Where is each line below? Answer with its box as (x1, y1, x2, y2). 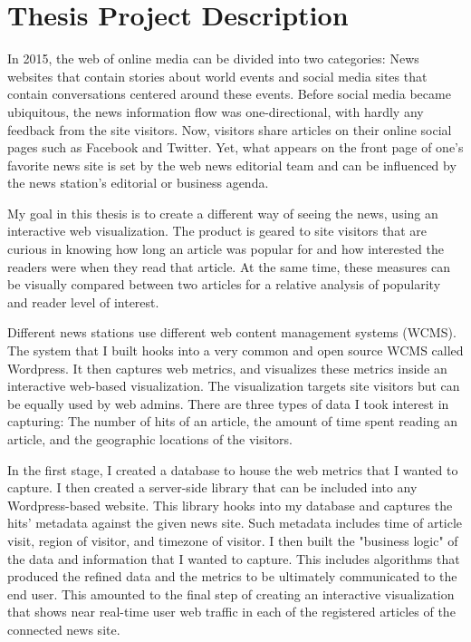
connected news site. (7, 619, 120, 638)
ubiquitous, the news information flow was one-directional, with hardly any (7, 102, 424, 121)
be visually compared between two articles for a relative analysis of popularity (7, 275, 441, 294)
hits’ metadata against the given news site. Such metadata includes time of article (7, 513, 463, 532)
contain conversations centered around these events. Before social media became (7, 84, 451, 103)
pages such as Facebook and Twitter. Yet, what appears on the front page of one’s (7, 138, 464, 157)
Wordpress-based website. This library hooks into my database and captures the (7, 495, 453, 514)
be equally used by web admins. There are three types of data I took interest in (7, 394, 449, 413)
